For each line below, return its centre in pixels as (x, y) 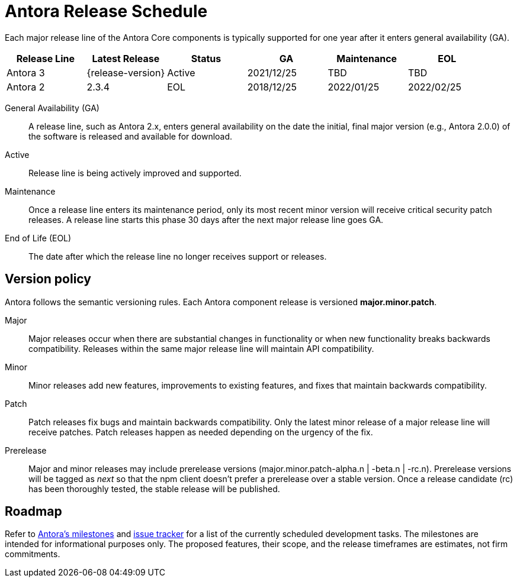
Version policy (48, 279)
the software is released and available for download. (131, 136)
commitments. (33, 554)
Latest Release (126, 58)
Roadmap (33, 512)
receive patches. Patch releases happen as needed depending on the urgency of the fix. (201, 432)
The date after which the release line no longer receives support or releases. (178, 256)
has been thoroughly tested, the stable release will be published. (154, 489)
